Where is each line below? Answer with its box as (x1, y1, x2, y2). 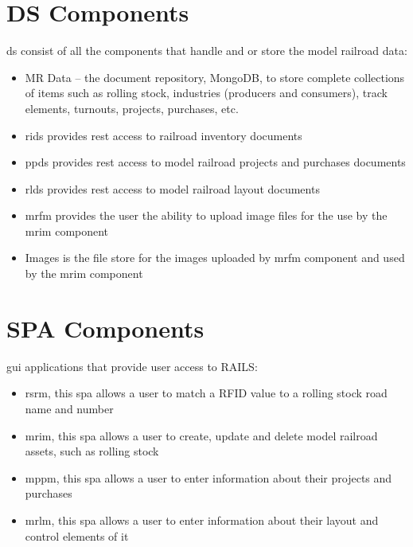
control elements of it (25, 527, 129, 544)
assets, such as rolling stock (25, 443, 159, 459)
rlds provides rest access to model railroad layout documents (25, 180, 320, 197)
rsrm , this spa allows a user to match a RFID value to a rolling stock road (25, 385, 388, 401)
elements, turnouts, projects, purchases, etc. (25, 100, 239, 116)
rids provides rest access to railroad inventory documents (25, 127, 302, 143)
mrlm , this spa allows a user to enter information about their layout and (25, 511, 379, 528)
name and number (25, 400, 114, 416)
